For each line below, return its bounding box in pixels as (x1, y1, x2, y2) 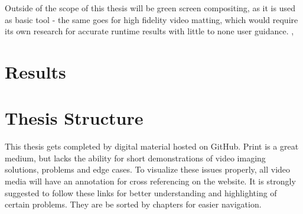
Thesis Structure (5, 106, 144, 130)
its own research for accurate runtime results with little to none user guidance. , (5, 25, 294, 37)
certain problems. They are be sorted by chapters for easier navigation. (5, 198, 262, 210)
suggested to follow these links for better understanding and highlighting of (5, 186, 277, 199)
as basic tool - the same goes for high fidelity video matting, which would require (5, 13, 298, 25)
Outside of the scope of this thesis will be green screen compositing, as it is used (5, 2, 295, 14)
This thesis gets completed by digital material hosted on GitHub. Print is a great (5, 140, 299, 153)
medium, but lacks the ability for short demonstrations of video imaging (5, 151, 266, 164)
